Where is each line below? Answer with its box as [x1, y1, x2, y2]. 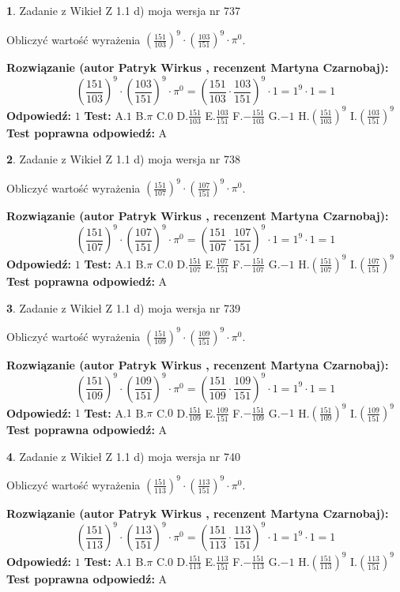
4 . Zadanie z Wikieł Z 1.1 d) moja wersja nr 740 [6, 448, 241, 464]
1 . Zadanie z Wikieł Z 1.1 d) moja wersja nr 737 [6, 2, 241, 18]
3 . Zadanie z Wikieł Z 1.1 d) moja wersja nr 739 [6, 299, 241, 316]
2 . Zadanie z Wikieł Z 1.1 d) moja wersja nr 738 [6, 151, 241, 167]
